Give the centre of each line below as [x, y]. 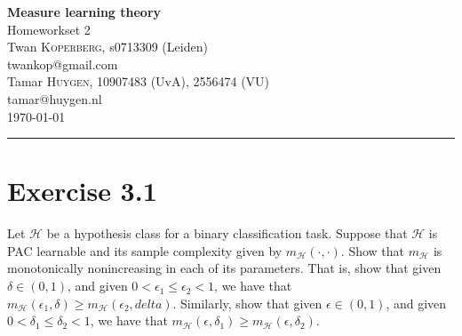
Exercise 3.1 [82, 191]
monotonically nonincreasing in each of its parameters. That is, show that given [224, 268]
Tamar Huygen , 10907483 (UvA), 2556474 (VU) [139, 81]
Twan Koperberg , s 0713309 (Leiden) [108, 47]
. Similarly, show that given [247, 303]
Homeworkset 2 [49, 29]
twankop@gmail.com [63, 64]
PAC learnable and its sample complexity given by [145, 250]
